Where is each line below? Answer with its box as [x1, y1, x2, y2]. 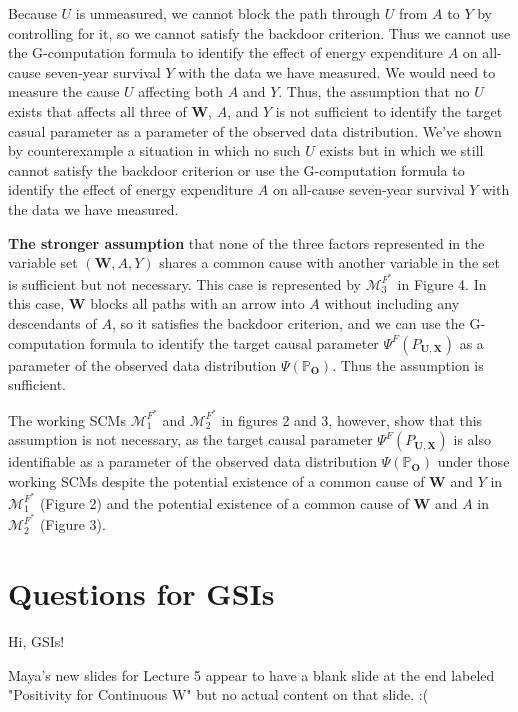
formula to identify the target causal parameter [89, 332, 379, 353]
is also [453, 429, 491, 450]
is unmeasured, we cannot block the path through [75, 3, 381, 23]
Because [8, 3, 57, 23]
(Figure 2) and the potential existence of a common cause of [39, 492, 409, 513]
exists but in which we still [319, 140, 484, 161]
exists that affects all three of [8, 100, 187, 121]
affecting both [138, 81, 224, 102]
